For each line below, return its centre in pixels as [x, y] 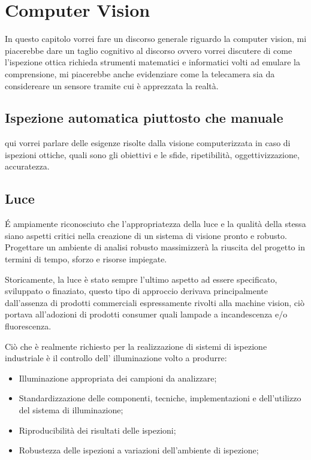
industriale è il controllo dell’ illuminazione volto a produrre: [116, 358]
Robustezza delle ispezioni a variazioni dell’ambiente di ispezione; [139, 450]
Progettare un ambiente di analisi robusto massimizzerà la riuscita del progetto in [155, 247]
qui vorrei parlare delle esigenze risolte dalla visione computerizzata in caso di [148, 143]
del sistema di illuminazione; [71, 410]
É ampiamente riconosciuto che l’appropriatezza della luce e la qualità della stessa [155, 224]
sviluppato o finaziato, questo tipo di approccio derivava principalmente [136, 291]
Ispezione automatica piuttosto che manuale [144, 118]
